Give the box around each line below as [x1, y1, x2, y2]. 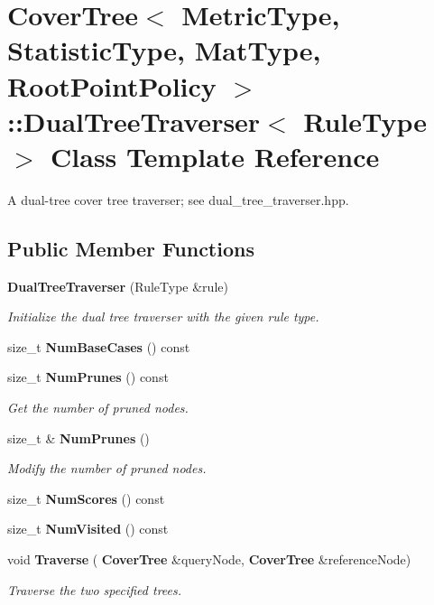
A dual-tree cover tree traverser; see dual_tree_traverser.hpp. [7, 190, 349, 209]
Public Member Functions [7, 234, 254, 262]
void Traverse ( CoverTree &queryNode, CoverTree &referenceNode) [7, 550, 411, 569]
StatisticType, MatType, [7, 32, 321, 69]
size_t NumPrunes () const [7, 368, 169, 386]
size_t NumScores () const [7, 489, 165, 507]
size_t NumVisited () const [7, 519, 169, 538]
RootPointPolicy [7, 67, 217, 104]
